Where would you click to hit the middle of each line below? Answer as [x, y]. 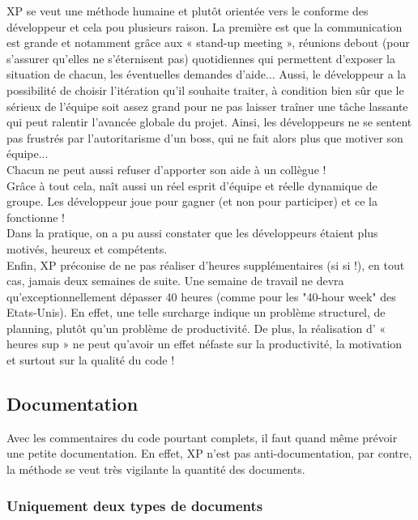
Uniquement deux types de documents [135, 505]
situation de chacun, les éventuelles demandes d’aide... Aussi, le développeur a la [207, 74]
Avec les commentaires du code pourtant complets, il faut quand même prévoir [202, 437]
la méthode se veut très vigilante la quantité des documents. [156, 469]
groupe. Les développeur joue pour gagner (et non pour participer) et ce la [192, 201]
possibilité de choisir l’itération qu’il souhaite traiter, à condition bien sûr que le [205, 90]
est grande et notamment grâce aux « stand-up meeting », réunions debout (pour [208, 43]
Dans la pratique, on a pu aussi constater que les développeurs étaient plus [192, 233]
